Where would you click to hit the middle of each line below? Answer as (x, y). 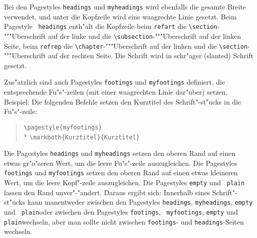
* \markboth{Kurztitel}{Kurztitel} (82, 136)
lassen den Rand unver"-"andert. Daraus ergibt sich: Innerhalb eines (107, 192)
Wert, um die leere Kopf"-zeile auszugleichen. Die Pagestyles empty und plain (124, 182)
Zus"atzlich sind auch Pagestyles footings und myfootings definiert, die (115, 82)
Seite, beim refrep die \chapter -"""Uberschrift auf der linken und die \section (126, 46)
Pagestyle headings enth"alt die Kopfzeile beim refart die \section (111, 26)
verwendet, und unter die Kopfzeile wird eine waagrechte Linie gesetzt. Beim (120, 16)
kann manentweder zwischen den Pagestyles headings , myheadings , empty (140, 202)
